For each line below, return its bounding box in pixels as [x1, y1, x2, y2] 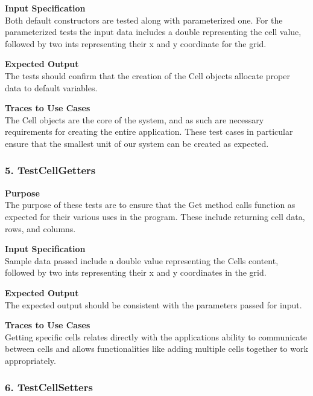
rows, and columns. [5, 222, 76, 235]
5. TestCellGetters [5, 163, 96, 178]
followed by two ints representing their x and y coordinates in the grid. [5, 266, 267, 279]
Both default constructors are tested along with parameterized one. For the [5, 13, 283, 26]
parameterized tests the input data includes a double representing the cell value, [5, 25, 302, 38]
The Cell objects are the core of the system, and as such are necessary [5, 113, 264, 126]
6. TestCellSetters [5, 380, 93, 395]
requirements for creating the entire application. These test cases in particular [5, 125, 293, 138]
